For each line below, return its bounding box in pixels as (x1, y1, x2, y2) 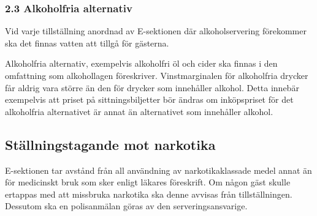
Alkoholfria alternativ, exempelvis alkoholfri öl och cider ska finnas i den (5, 57, 278, 70)
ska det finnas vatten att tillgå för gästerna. (5, 36, 169, 49)
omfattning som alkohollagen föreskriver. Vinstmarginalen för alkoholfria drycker (5, 69, 308, 81)
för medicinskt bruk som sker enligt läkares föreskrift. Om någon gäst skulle (5, 176, 291, 188)
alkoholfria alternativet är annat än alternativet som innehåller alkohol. (5, 105, 273, 117)
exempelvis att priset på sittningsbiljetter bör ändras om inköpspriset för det (5, 93, 294, 106)
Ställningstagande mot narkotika (5, 135, 216, 154)
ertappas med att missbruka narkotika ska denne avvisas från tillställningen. (5, 187, 292, 200)
